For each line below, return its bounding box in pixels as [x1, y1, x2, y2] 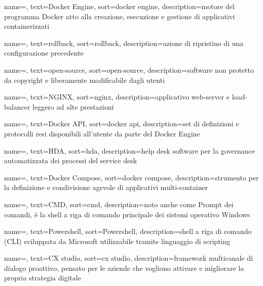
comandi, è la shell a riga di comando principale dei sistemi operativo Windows [4, 209, 250, 219]
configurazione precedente [4, 47, 84, 58]
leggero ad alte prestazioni [32, 101, 114, 112]
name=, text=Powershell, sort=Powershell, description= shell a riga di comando [4, 226, 252, 236]
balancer [4, 101, 30, 112]
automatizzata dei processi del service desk [4, 155, 137, 166]
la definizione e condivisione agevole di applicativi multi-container [4, 182, 208, 193]
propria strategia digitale [4, 272, 81, 283]
